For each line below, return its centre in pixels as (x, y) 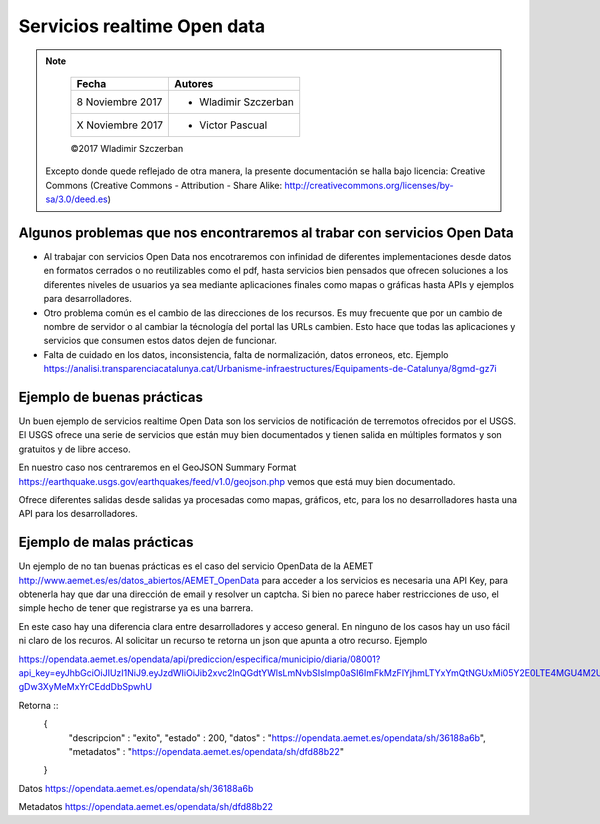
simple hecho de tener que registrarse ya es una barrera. (136, 608)
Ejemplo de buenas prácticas (111, 396)
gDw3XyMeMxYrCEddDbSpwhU (85, 687)
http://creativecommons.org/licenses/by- (369, 185)
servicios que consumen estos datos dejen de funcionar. (160, 341)
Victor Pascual (233, 125)
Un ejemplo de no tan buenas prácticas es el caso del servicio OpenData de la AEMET (196, 566)
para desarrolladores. (87, 299)
